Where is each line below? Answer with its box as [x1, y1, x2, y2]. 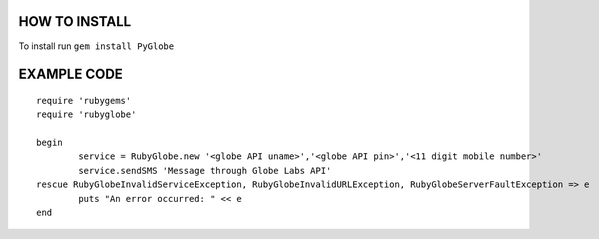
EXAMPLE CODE [18, 66, 124, 83]
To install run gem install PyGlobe [18, 40, 175, 52]
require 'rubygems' [36, 95, 132, 106]
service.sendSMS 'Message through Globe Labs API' [78, 165, 332, 176]
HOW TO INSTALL [18, 13, 132, 30]
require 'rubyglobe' [36, 109, 137, 120]
